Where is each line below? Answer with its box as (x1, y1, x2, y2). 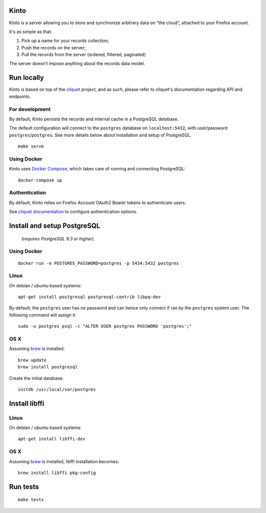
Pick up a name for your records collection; (21, 38, 109, 44)
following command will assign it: (9, 312, 76, 318)
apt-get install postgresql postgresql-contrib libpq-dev (18, 294, 161, 300)
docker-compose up (18, 177, 63, 183)
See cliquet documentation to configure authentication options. (9, 209, 137, 215)
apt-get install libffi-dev (18, 436, 86, 442)
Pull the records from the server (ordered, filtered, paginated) (21, 52, 146, 58)
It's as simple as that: (9, 29, 52, 35)
